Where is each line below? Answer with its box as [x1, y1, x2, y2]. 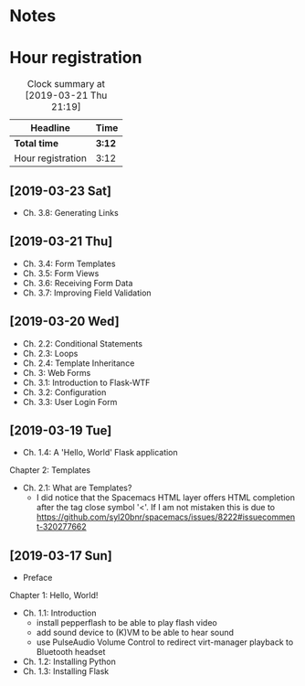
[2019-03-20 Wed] [9, 314, 121, 329]
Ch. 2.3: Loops [22, 348, 79, 359]
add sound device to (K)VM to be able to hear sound [36, 627, 235, 638]
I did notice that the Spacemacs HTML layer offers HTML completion [36, 492, 295, 503]
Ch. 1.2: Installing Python [22, 656, 116, 668]
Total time [14, 137, 59, 150]
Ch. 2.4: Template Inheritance [22, 358, 135, 369]
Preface [22, 573, 53, 584]
